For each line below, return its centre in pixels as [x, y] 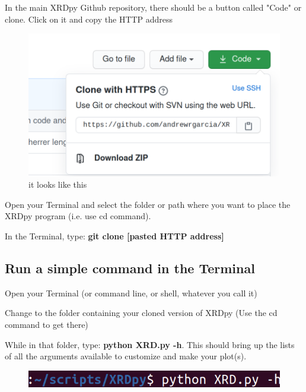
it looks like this [58, 184]
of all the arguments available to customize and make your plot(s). [126, 356]
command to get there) [47, 324]
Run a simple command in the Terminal [130, 268]
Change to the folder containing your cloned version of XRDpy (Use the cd [141, 313]
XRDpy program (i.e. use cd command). [78, 216]
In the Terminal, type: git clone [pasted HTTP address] [114, 236]
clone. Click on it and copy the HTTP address [89, 19]
